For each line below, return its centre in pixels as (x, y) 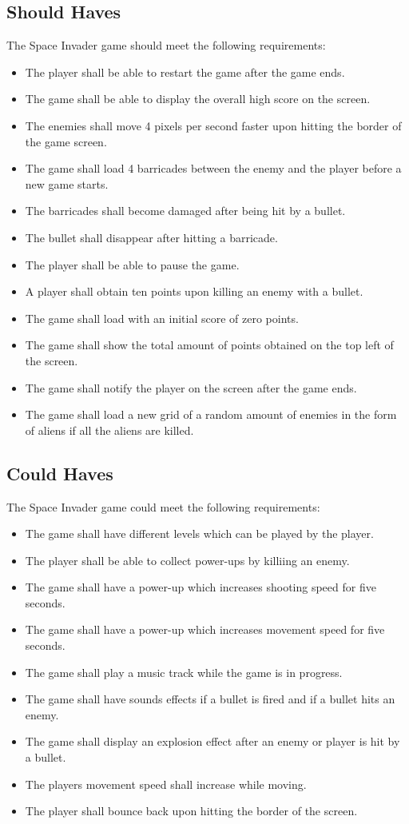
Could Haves (60, 473)
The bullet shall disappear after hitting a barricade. (151, 237)
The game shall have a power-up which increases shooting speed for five (201, 587)
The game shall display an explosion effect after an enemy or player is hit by (212, 741)
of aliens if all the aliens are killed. (109, 430)
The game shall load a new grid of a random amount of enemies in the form (211, 414)
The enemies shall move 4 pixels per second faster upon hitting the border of (213, 125)
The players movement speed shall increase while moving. (166, 784)
